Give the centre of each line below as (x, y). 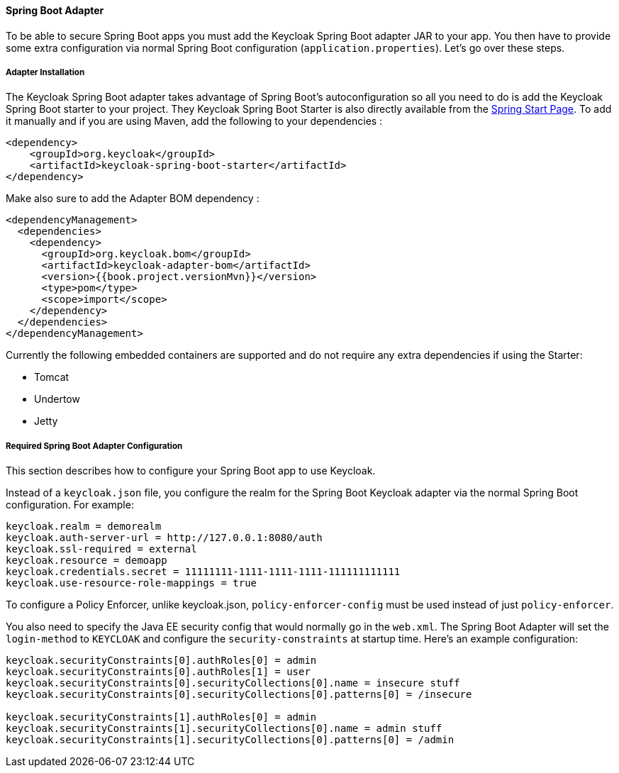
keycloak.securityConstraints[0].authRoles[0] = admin (161, 661)
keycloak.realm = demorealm (84, 527)
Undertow (57, 399)
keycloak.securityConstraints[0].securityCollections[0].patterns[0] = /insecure (239, 695)
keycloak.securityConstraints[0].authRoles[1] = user (158, 672)
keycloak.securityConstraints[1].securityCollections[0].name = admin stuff (224, 729)
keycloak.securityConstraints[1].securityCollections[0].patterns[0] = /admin (230, 740)
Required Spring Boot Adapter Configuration (94, 446)
